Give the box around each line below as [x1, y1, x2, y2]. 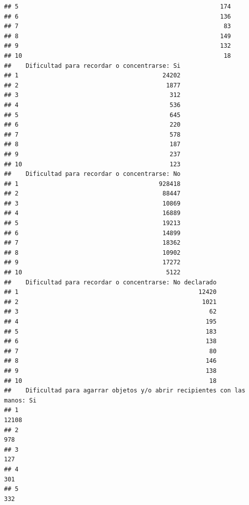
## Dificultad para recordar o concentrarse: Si [4, 62, 181, 69]
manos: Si [4, 396, 37, 404]
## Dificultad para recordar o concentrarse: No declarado [4, 278, 217, 286]
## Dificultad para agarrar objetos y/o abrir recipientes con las [4, 387, 245, 394]
